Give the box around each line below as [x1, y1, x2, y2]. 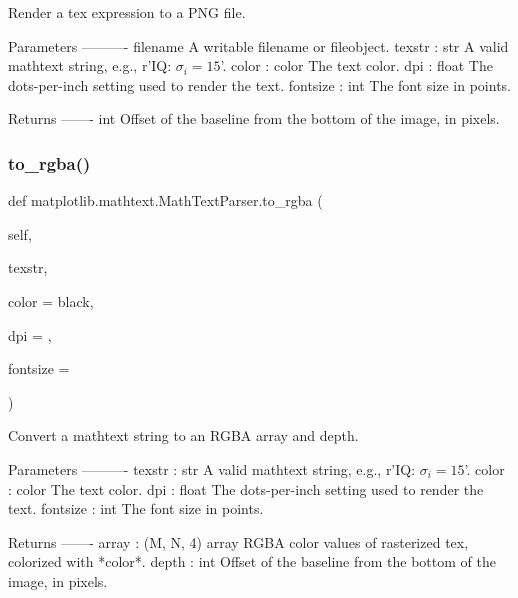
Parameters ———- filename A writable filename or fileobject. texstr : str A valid [8, 35, 509, 56]
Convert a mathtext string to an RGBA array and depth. [8, 425, 359, 446]
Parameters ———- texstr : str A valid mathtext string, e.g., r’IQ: [8, 458, 416, 479]
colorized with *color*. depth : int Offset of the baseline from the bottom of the [8, 551, 496, 572]
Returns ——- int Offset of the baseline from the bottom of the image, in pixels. [8, 108, 500, 129]
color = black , [8, 290, 94, 311]
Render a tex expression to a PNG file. [8, 2, 246, 22]
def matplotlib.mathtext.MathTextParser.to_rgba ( [8, 190, 323, 211]
